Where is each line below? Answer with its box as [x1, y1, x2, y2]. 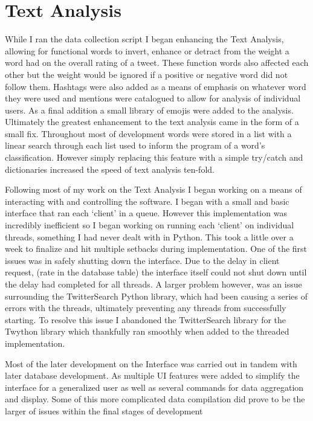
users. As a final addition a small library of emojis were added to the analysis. [5, 103, 294, 116]
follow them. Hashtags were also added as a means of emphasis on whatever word [5, 80, 306, 92]
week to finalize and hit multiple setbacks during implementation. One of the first [5, 242, 308, 255]
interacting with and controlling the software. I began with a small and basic [5, 194, 289, 207]
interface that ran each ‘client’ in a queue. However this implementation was [5, 207, 287, 219]
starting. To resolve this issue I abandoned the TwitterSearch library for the [5, 313, 286, 326]
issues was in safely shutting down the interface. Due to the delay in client [5, 254, 280, 266]
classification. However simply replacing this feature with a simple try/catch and [5, 151, 303, 164]
